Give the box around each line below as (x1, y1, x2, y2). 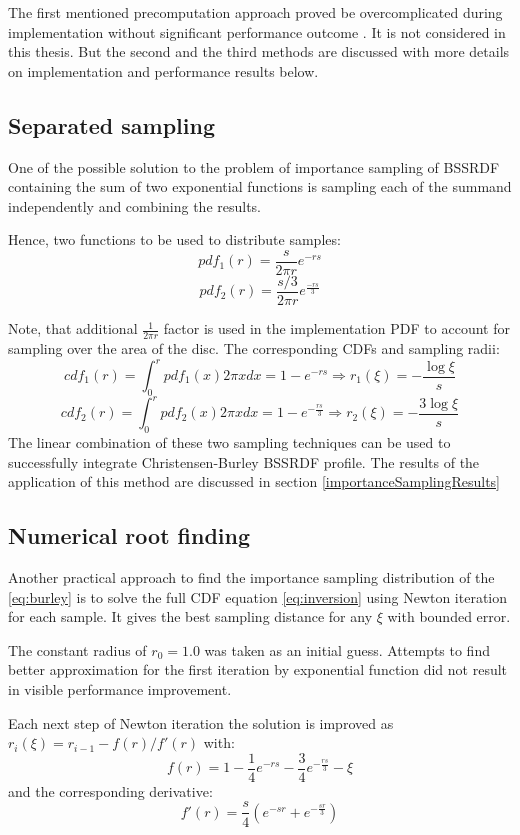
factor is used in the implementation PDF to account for (163, 318, 510, 339)
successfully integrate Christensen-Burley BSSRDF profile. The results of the (8, 451, 480, 472)
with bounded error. (387, 606, 511, 627)
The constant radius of (8, 639, 147, 660)
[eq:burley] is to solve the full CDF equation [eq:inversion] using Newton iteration (8, 586, 508, 607)
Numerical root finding (8, 520, 251, 551)
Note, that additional (8, 318, 138, 339)
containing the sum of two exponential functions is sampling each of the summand (8, 176, 512, 197)
